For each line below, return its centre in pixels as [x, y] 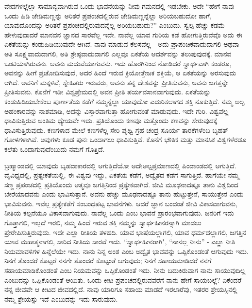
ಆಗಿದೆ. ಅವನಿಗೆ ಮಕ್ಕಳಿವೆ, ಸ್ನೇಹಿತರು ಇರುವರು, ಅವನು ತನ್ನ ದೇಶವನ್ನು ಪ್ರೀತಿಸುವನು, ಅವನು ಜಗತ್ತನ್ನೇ [116, 82]
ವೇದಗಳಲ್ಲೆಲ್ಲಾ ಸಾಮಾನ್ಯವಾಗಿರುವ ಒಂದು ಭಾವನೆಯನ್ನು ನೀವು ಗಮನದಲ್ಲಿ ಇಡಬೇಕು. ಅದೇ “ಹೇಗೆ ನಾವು [119, 6]
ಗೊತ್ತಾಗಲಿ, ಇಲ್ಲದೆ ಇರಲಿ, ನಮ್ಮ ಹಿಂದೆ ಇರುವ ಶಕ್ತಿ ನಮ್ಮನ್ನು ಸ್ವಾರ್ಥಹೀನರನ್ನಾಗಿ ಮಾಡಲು [103, 223]
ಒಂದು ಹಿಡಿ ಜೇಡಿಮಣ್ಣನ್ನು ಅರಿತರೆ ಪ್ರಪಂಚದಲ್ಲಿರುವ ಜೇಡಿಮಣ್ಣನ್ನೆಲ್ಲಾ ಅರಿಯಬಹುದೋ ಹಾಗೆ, [108, 15]
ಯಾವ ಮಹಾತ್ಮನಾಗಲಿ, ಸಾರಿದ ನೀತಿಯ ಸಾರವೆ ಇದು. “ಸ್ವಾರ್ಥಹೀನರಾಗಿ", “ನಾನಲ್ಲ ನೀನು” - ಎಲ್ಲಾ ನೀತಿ [120, 242]
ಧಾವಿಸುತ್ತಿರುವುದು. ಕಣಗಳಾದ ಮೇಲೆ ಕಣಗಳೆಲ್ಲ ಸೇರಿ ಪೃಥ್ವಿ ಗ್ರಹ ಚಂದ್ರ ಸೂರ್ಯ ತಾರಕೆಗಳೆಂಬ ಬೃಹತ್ [117, 130]
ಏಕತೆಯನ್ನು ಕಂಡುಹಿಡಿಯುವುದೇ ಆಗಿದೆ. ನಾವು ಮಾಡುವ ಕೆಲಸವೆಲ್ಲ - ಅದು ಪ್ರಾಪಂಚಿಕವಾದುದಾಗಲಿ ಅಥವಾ [122, 44]
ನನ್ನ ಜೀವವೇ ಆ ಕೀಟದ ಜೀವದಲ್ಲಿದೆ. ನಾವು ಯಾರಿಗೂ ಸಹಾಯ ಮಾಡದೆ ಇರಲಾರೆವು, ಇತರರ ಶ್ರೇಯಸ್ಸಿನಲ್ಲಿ [121, 289]
